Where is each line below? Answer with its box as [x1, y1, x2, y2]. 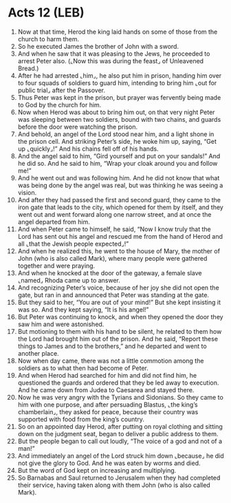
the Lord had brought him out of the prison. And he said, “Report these [17, 334, 219, 343]
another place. [17, 349, 59, 357]
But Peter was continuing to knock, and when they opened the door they [17, 312, 223, 321]
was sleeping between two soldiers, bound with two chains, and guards [17, 115, 221, 123]
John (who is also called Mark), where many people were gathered [17, 254, 208, 262]
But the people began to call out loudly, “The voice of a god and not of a [17, 437, 223, 445]
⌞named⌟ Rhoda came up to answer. [17, 276, 121, 284]
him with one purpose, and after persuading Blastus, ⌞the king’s [17, 400, 198, 409]
